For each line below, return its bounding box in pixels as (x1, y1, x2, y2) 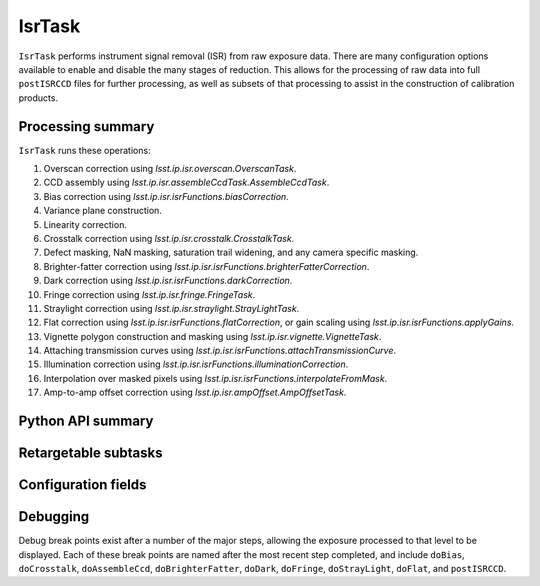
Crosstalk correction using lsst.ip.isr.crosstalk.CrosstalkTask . (43, 232, 295, 244)
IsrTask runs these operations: (18, 144, 151, 156)
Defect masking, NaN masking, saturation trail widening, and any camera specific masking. (43, 246, 419, 259)
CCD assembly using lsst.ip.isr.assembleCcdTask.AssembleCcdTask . (43, 176, 330, 189)
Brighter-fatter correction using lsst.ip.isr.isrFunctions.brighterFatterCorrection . (43, 260, 370, 272)
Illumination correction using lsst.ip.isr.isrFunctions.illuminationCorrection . (43, 358, 349, 370)
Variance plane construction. (43, 205, 162, 217)
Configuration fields (18, 476, 147, 494)
